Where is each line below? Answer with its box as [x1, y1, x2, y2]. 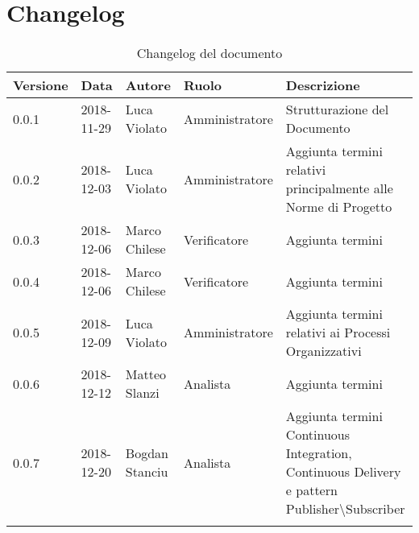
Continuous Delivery [285, 462, 401, 481]
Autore [125, 76, 171, 95]
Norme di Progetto [285, 197, 392, 217]
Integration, [285, 444, 352, 463]
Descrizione [285, 76, 360, 95]
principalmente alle [285, 179, 393, 198]
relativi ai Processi [285, 323, 391, 342]
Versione [13, 76, 68, 95]
